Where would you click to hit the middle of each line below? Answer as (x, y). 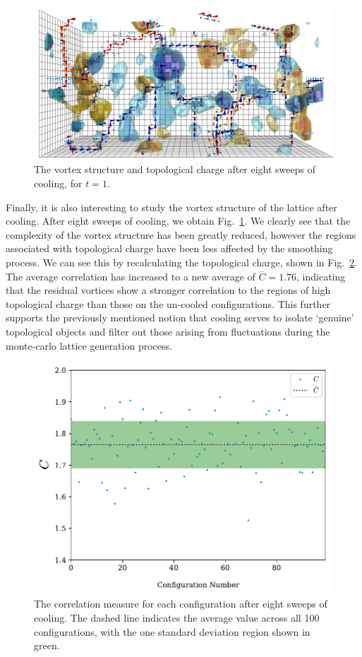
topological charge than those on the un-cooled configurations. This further (168, 303)
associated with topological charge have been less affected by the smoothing (169, 248)
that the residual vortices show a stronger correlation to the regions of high (168, 290)
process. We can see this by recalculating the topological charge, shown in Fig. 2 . (182, 262)
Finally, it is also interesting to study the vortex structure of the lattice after (171, 207)
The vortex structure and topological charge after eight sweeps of (175, 169)
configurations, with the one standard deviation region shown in (172, 631)
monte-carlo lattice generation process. (89, 345)
